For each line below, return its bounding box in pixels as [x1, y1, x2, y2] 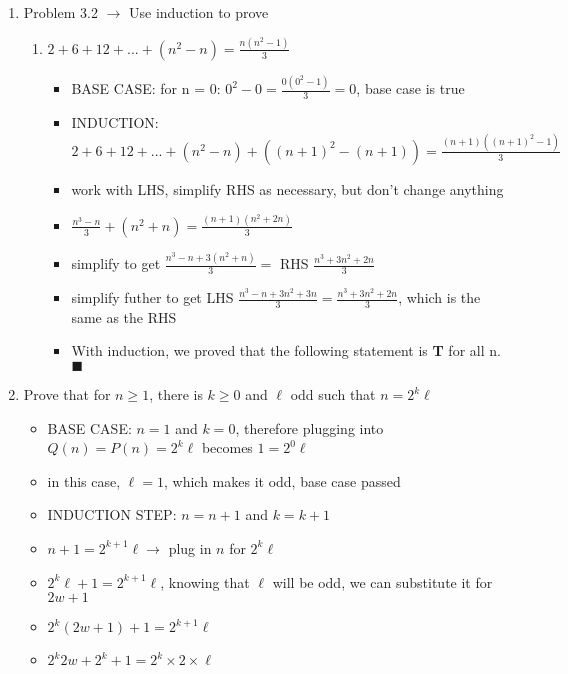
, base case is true [356, 78, 465, 99]
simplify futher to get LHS [71, 287, 234, 307]
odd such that [290, 384, 376, 405]
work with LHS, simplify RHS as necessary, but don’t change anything [71, 178, 504, 199]
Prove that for [23, 384, 111, 405]
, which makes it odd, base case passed [163, 470, 401, 491]
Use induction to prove [128, 2, 269, 22]
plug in [168, 537, 212, 558]
